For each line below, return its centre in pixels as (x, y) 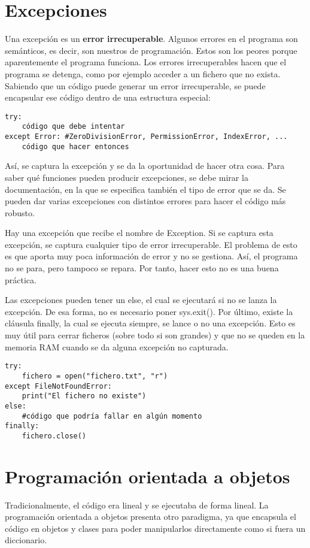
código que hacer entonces (75, 146)
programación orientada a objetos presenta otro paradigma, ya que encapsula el (151, 517)
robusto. (20, 212)
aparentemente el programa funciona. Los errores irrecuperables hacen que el (146, 62)
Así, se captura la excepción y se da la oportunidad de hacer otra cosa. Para (145, 166)
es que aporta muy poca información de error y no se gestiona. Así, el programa (151, 256)
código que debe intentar (73, 127)
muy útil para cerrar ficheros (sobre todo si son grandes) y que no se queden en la (155, 335)
